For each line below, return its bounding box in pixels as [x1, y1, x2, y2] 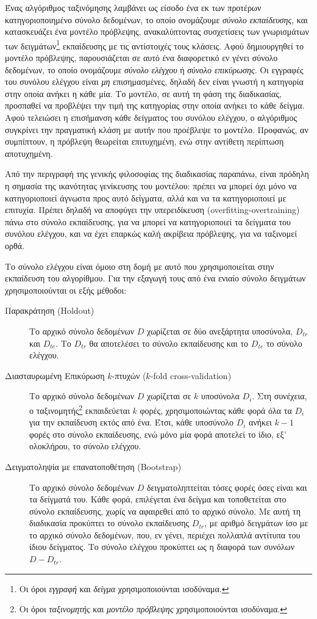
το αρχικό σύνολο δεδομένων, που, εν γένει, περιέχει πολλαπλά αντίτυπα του [29, 528, 301, 541]
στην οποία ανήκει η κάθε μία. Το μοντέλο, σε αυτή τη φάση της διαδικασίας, [5, 87, 282, 100]
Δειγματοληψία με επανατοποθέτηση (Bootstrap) [5, 460, 182, 472]
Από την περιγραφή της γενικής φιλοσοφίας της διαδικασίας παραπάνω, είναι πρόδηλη [5, 167, 309, 180]
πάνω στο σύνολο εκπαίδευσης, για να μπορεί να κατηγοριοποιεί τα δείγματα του [5, 215, 291, 228]
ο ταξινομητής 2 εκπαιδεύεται [29, 402, 130, 416]
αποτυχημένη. [5, 147, 53, 159]
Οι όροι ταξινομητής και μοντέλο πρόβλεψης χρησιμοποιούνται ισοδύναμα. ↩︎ [19, 603, 287, 615]
